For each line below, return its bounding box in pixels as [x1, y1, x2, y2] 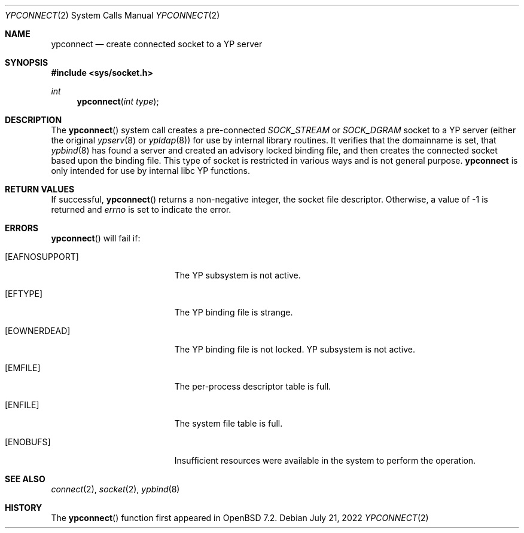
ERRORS [5, 223, 39, 233]
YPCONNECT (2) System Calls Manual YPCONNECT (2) [5, 10, 220, 20]
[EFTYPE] [5, 289, 43, 299]
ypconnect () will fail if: [51, 233, 141, 243]
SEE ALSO [5, 474, 45, 484]
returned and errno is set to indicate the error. [51, 204, 231, 215]
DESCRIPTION [5, 115, 62, 125]
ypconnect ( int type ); [77, 96, 159, 106]
